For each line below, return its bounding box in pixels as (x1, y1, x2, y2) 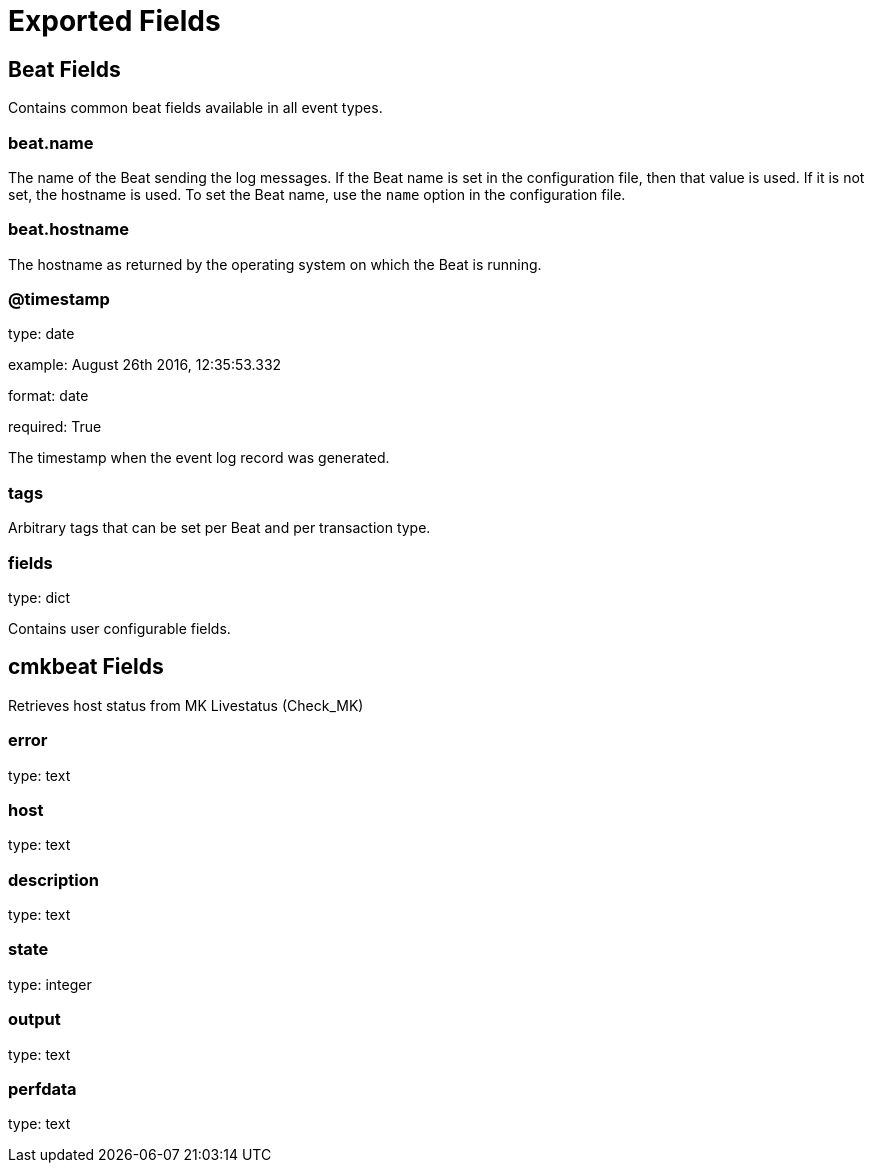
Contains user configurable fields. (8, 619, 231, 637)
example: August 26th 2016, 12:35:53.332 (8, 356, 282, 374)
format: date (8, 387, 89, 405)
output (8, 1009, 61, 1030)
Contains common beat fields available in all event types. (8, 99, 383, 117)
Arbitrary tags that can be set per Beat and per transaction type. (8, 519, 431, 537)
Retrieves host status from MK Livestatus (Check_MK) (8, 696, 364, 714)
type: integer (8, 975, 92, 993)
